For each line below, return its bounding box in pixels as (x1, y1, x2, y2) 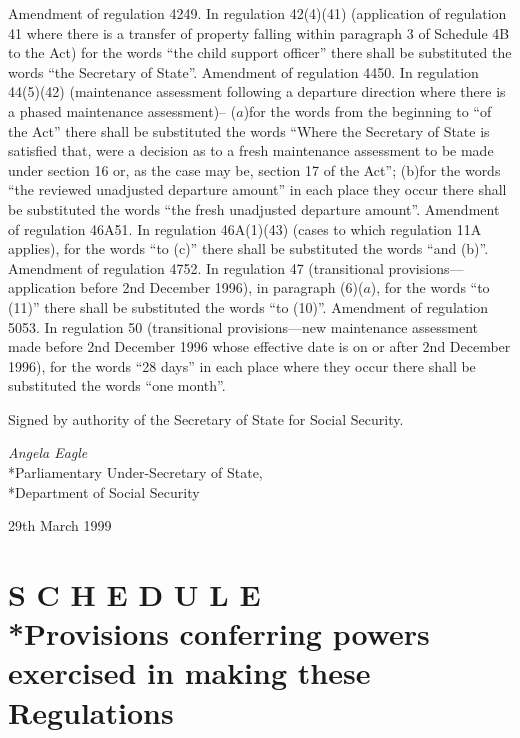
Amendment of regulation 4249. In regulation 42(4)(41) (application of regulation (8, 3, 507, 23)
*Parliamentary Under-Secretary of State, (8, 462, 263, 483)
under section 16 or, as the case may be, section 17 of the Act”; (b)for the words (8, 159, 501, 180)
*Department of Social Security (8, 481, 200, 502)
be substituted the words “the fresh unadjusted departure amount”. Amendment (8, 198, 500, 219)
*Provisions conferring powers (8, 613, 430, 654)
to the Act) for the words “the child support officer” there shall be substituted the (8, 42, 512, 63)
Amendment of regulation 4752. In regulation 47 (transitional (8, 257, 384, 278)
